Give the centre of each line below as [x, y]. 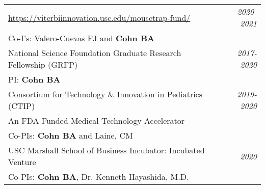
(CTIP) [22, 106]
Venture [22, 162]
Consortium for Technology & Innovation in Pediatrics [105, 94]
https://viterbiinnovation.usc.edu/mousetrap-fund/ [99, 17]
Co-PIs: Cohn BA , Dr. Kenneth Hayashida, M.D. [99, 177]
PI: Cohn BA [34, 79]
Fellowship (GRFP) [43, 64]
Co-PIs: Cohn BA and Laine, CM [71, 135]
